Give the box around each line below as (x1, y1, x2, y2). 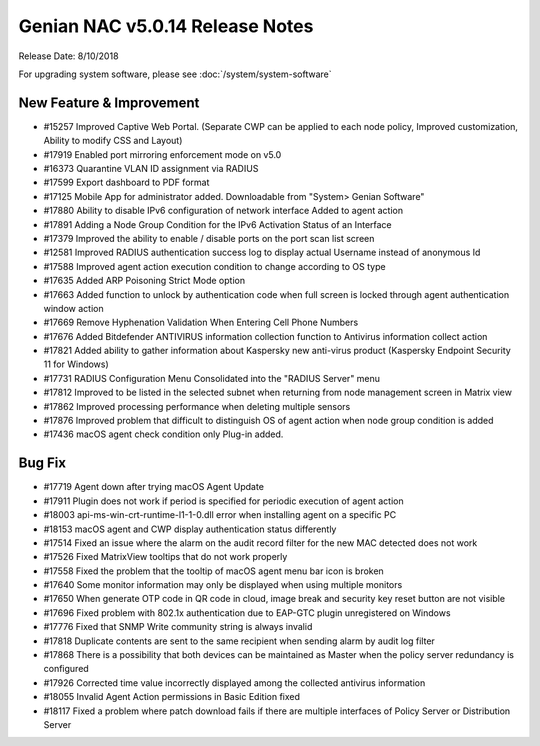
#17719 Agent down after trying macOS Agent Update (43, 481, 265, 493)
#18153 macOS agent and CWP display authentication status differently (43, 523, 337, 535)
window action (43, 302, 104, 314)
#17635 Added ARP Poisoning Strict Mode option (43, 275, 245, 287)
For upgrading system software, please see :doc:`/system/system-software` (18, 68, 332, 80)
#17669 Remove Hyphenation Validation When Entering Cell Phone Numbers (43, 316, 359, 329)
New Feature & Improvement (18, 94, 200, 111)
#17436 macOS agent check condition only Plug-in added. (43, 428, 284, 440)
